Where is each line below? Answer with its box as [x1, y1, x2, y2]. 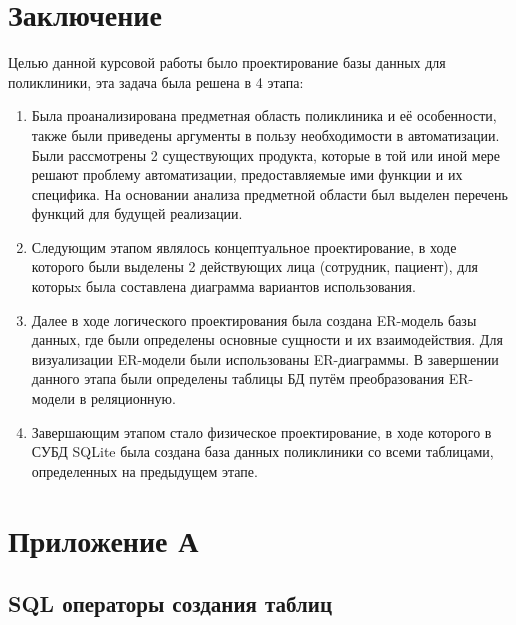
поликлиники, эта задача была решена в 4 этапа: [8, 71, 304, 92]
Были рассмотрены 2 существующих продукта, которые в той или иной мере [31, 144, 501, 165]
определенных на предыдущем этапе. [31, 460, 258, 481]
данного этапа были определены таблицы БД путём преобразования [31, 368, 445, 389]
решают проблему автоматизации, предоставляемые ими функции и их [31, 164, 463, 185]
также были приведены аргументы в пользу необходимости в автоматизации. [31, 124, 500, 145]
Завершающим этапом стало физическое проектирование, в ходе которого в [31, 421, 492, 442]
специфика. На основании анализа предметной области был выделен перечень [31, 183, 508, 204]
